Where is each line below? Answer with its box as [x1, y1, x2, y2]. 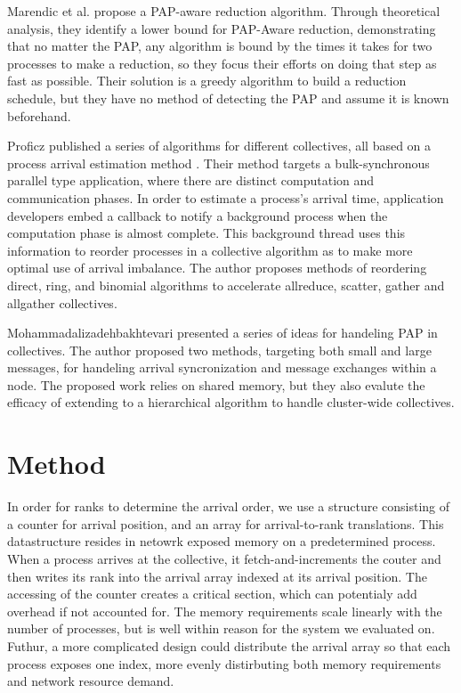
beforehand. [7, 106, 71, 125]
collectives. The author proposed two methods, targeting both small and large [7, 340, 432, 359]
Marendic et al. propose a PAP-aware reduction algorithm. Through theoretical [7, 2, 441, 20]
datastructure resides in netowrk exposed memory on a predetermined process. [7, 532, 436, 550]
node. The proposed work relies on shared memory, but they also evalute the [7, 375, 425, 394]
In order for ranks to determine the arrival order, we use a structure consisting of [7, 497, 450, 516]
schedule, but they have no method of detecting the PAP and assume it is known [7, 88, 449, 107]
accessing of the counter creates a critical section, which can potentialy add [7, 584, 417, 603]
